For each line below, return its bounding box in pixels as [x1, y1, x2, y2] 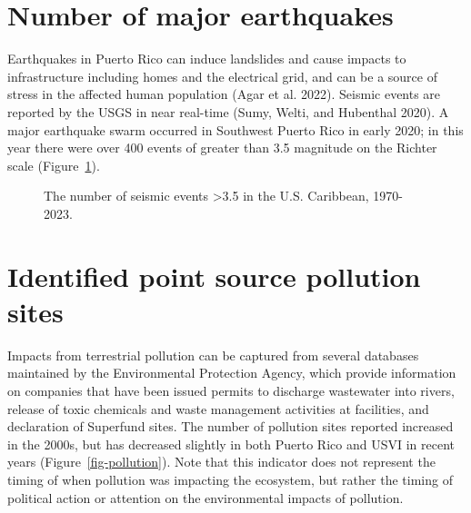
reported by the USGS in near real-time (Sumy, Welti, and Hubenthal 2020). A [7, 102, 449, 121]
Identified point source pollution [7, 257, 421, 294]
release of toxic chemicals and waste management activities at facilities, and [7, 399, 429, 418]
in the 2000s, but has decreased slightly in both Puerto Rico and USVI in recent [7, 434, 455, 453]
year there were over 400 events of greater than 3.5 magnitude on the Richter [7, 138, 437, 157]
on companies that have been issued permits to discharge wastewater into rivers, [7, 380, 455, 400]
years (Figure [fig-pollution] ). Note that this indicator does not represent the [7, 452, 436, 471]
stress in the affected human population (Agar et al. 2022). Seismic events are [7, 84, 441, 104]
